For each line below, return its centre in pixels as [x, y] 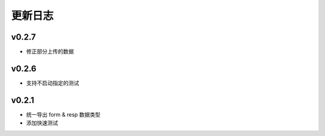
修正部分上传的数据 [50, 52]
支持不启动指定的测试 [53, 83]
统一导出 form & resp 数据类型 [63, 114]
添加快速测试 [42, 123]
